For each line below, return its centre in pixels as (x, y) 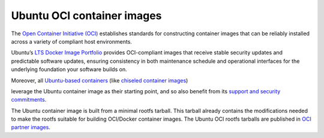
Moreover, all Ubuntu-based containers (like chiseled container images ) (100, 80)
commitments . (29, 100)
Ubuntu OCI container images (86, 16)
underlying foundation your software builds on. (69, 69)
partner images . (31, 127)
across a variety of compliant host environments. (71, 41)
